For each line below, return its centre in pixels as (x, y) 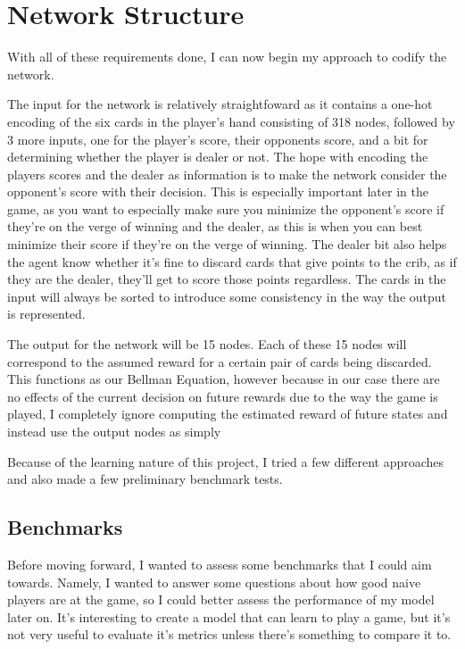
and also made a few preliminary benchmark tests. (145, 479)
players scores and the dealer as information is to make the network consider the (227, 174)
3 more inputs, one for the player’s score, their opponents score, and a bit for (218, 139)
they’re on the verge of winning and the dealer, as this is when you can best (215, 226)
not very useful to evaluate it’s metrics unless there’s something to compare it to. (229, 634)
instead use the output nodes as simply (114, 431)
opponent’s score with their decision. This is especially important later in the (218, 191)
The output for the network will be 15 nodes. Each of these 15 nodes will (207, 344)
